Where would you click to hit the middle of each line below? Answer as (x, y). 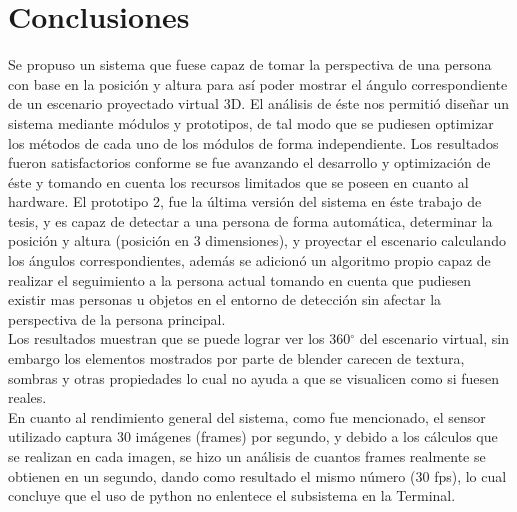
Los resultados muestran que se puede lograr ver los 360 (179, 338)
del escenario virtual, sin (434, 338)
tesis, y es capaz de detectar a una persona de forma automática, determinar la (250, 220)
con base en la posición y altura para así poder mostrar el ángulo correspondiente (258, 83)
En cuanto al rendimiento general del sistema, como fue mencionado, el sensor (247, 416)
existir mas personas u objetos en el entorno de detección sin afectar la (225, 299)
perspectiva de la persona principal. (117, 318)
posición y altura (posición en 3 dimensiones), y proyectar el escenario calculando (257, 240)
